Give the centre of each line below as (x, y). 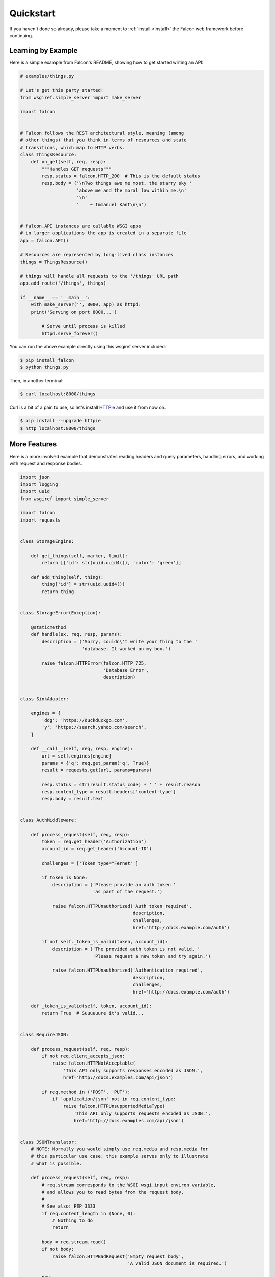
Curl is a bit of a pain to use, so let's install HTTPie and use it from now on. (88, 407)
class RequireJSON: (44, 1035)
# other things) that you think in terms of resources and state (103, 140)
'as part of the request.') (128, 892)
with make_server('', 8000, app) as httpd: (86, 305)
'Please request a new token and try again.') (152, 956)
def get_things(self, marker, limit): (79, 556)
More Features (33, 444)
